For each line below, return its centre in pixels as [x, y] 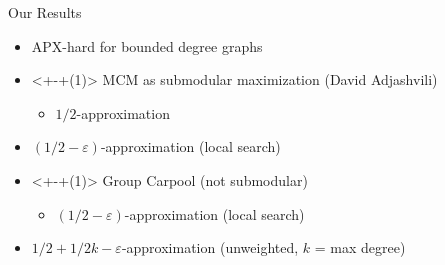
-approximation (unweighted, [210, 247]
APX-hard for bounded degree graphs [147, 45]
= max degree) [360, 247]
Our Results [45, 12]
